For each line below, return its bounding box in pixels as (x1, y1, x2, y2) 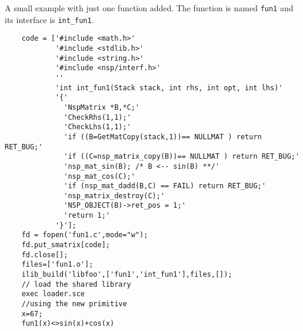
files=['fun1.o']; (21, 260, 94, 269)
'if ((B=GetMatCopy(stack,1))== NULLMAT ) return (64, 132, 262, 141)
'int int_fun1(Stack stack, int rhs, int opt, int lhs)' (55, 83, 283, 92)
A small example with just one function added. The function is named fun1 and (5, 2, 294, 14)
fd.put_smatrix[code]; (21, 241, 110, 250)
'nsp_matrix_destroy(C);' (64, 191, 165, 200)
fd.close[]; (21, 250, 68, 259)
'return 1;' (64, 211, 110, 220)
